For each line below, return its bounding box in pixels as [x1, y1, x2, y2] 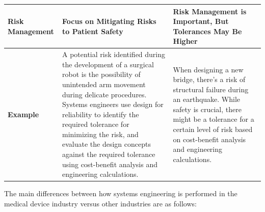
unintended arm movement [62, 78, 146, 89]
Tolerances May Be [173, 25, 242, 36]
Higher [173, 36, 198, 46]
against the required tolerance [62, 149, 155, 160]
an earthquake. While [173, 94, 241, 104]
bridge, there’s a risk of [173, 74, 246, 85]
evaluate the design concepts [62, 139, 151, 149]
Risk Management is [173, 6, 247, 16]
